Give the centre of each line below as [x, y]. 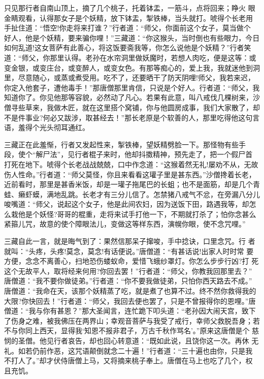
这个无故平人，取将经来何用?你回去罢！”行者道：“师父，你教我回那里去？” [128, 271]
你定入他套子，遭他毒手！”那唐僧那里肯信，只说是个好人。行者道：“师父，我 [132, 87]
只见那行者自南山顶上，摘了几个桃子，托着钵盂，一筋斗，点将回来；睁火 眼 [130, 8]
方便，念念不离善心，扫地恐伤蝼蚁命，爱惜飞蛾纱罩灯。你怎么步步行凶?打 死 [131, 261]
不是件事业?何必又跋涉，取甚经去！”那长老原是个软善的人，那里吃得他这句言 [132, 117]
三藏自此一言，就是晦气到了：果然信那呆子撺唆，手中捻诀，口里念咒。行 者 [130, 241]
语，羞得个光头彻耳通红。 [47, 127]
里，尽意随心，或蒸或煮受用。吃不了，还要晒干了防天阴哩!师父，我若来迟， [129, 77]
